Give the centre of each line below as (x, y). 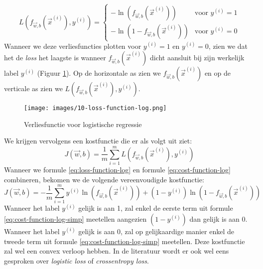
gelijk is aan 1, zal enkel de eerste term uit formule (156, 208)
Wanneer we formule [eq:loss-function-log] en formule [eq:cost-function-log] (117, 170)
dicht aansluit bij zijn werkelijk (197, 58)
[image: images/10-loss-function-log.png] (95, 108)
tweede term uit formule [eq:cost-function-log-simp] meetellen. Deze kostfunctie (125, 241)
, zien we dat (228, 46)
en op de (218, 73)
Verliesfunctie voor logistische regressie (83, 124)
